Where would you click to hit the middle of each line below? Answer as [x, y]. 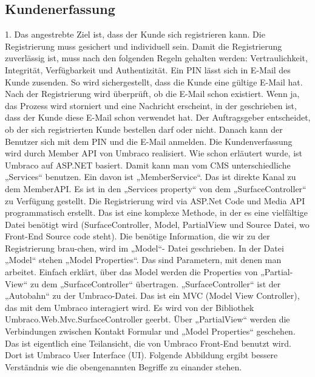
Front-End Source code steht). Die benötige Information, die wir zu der [137, 236]
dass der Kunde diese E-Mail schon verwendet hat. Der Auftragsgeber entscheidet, [158, 117]
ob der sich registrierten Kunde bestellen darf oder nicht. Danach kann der [144, 129]
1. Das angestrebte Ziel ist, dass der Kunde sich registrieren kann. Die [135, 34]
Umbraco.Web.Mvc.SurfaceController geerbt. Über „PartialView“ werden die [147, 319]
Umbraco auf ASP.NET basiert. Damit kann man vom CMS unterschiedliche [148, 165]
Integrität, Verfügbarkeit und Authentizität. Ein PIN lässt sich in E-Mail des [148, 69]
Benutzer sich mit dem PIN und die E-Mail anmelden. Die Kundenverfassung [149, 141]
